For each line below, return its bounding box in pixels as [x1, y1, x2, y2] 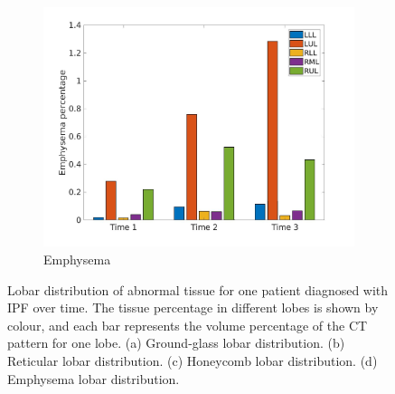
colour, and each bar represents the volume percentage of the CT [7, 315, 368, 334]
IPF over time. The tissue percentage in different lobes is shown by [7, 298, 379, 317]
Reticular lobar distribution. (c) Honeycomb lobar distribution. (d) [7, 351, 378, 370]
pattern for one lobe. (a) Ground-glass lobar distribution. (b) [7, 333, 345, 352]
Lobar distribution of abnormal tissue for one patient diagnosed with [7, 280, 389, 299]
